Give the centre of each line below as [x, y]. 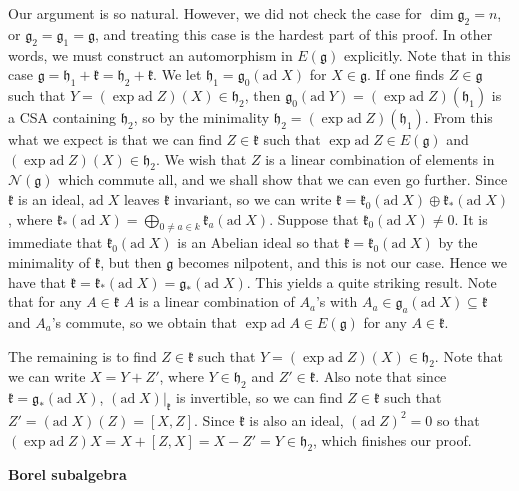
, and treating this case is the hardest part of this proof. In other [293, 33]
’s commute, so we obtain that [144, 321]
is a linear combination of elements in [380, 158]
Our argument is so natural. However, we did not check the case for [215, 13]
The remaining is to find [82, 355]
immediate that [55, 242]
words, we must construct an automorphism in [150, 54]
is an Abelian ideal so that [258, 242]
